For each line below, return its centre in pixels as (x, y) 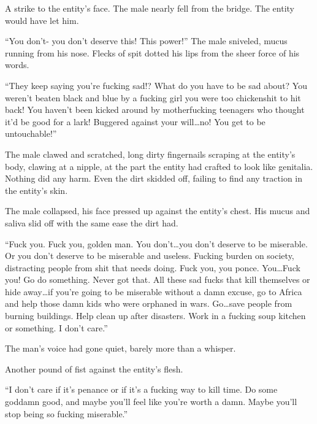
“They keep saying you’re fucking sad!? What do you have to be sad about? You (156, 85)
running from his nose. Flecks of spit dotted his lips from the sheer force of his (152, 52)
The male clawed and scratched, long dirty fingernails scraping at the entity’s (150, 154)
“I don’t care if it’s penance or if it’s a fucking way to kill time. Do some (141, 389)
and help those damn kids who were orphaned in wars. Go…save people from (149, 303)
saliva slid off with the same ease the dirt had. (92, 222)
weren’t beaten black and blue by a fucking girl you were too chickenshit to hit (153, 97)
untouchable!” (31, 133)
